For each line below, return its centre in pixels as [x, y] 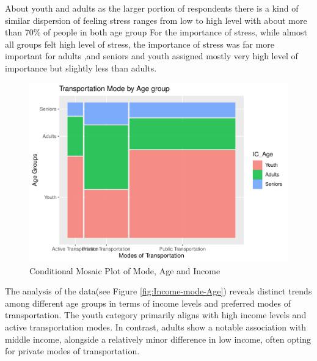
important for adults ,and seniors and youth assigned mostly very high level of [151, 56]
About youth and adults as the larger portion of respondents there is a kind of [152, 8]
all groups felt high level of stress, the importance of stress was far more [140, 44]
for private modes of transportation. [72, 351]
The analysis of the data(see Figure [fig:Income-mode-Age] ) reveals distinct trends [158, 291]
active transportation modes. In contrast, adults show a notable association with [155, 327]
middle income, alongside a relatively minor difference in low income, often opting [158, 339]
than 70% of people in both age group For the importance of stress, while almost [156, 32]
